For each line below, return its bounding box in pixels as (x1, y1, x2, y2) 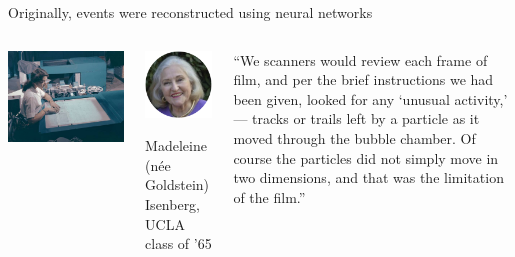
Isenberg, (145, 194, 201, 215)
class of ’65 (145, 233, 212, 254)
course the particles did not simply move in (233, 147, 499, 168)
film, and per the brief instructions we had (233, 69, 494, 90)
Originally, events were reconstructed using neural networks (8, 2, 373, 22)
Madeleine (145, 135, 207, 156)
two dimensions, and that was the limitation (233, 167, 504, 188)
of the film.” (233, 186, 306, 207)
